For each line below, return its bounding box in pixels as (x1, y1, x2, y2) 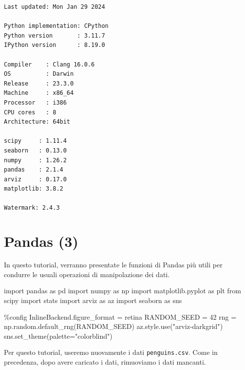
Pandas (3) (4, 231, 78, 251)
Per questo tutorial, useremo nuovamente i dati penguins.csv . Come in (4, 347, 218, 357)
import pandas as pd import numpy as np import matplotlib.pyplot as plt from (4, 285, 241, 296)
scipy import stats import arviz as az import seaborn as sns (4, 295, 182, 305)
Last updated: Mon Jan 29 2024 (4, 3, 105, 10)
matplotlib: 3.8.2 (4, 185, 63, 193)
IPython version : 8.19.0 (4, 42, 105, 49)
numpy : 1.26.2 (4, 156, 67, 164)
